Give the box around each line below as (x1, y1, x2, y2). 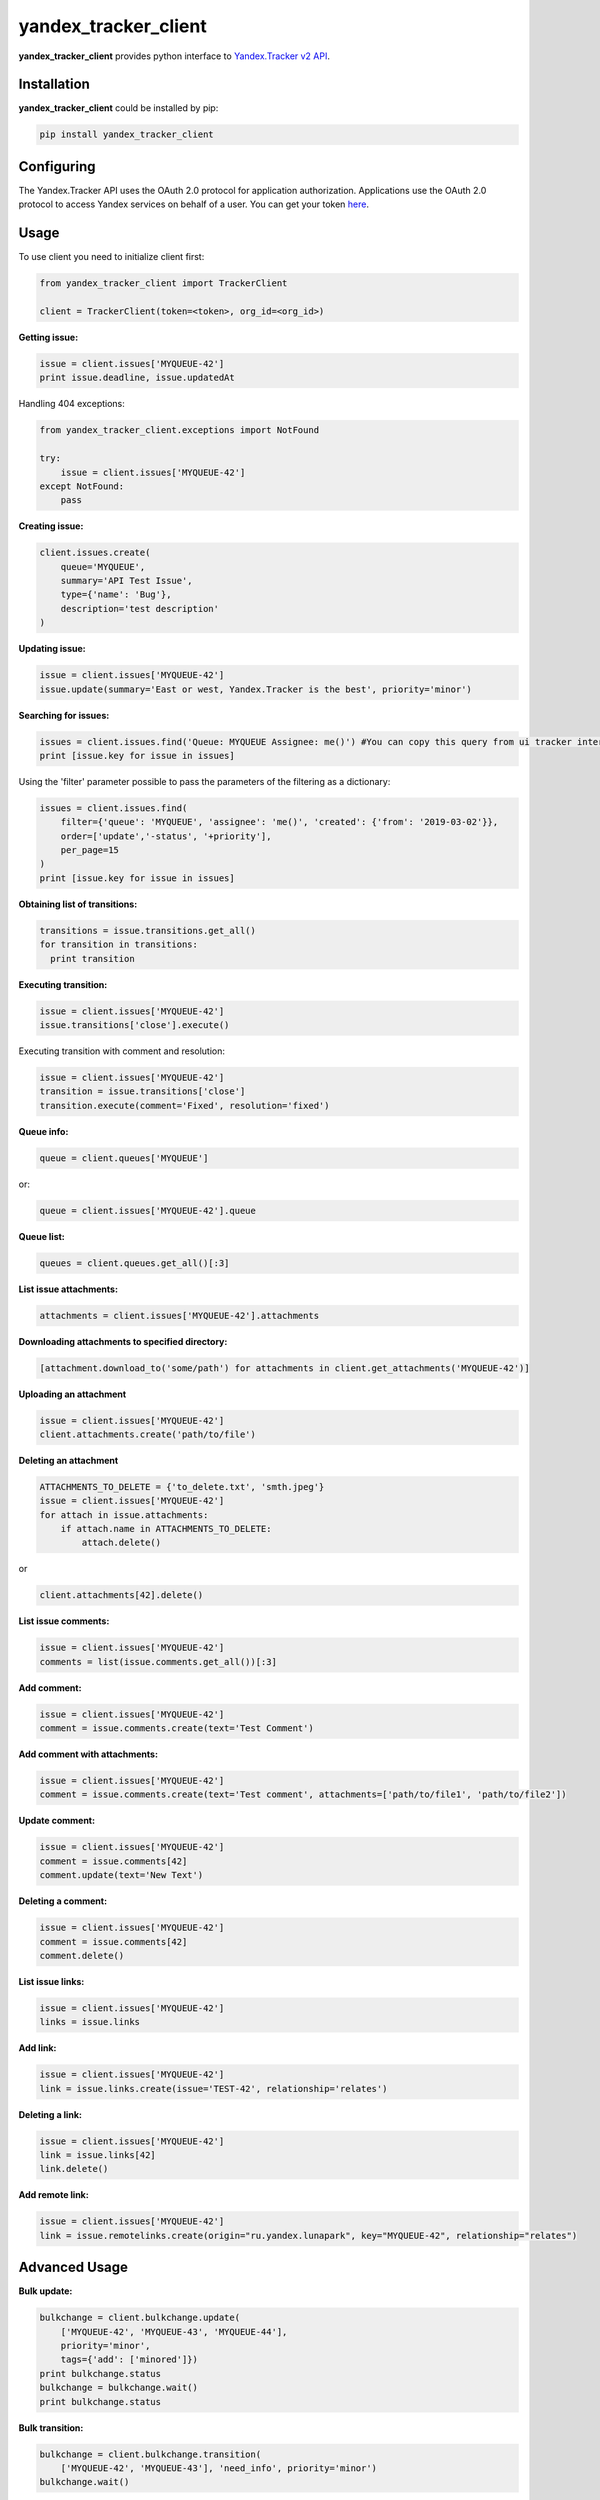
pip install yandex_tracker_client (39, 129, 214, 140)
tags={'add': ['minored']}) (60, 2354, 199, 2365)
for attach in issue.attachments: (39, 1509, 209, 1520)
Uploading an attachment (18, 1388, 127, 1400)
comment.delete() (39, 1950, 125, 1961)
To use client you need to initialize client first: (18, 251, 205, 263)
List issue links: (18, 1975, 85, 1987)
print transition (50, 953, 135, 964)
